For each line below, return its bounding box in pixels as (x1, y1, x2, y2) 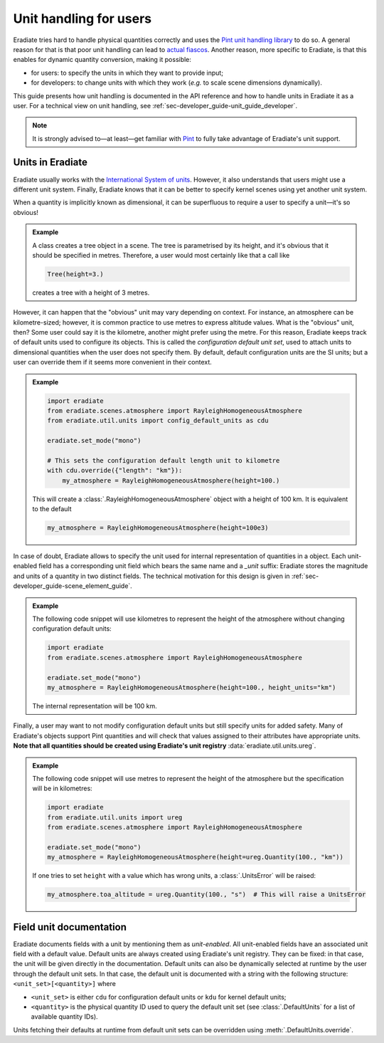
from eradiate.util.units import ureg (47, 813, 183, 822)
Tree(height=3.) (47, 270, 105, 278)
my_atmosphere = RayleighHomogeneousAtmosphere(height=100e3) (47, 524, 269, 532)
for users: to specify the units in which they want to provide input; (31, 68, 224, 77)
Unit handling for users (13, 11, 152, 26)
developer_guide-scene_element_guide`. (13, 582, 133, 590)
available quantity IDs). (31, 1012, 99, 1021)
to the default (32, 505, 72, 513)
